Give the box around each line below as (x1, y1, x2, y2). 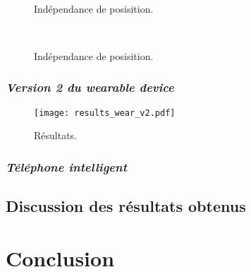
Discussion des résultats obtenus (6, 195, 246, 217)
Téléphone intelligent (6, 158, 127, 175)
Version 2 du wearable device (6, 78, 174, 96)
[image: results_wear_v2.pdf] (34, 107, 176, 118)
